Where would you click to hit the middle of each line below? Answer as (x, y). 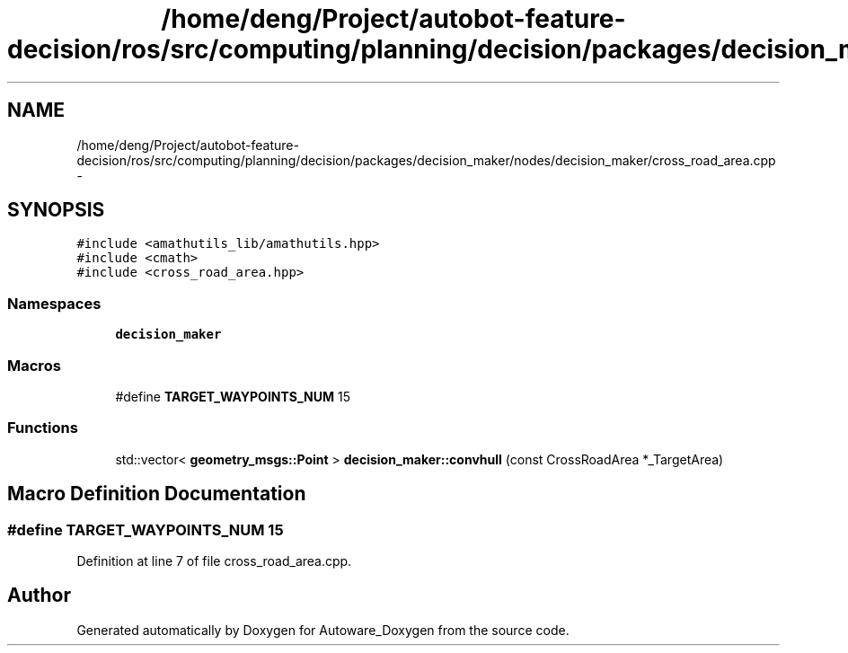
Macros (34, 365)
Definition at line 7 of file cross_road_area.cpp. (214, 560)
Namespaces (54, 303)
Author (39, 596)
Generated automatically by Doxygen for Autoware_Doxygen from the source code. (323, 630)
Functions (43, 428)
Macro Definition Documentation (157, 494)
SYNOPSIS (56, 210)
